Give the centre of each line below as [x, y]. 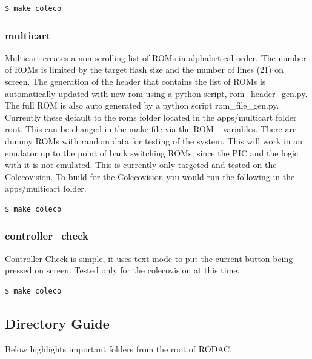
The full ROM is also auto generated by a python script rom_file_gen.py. [142, 105]
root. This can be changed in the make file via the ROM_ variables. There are [151, 129]
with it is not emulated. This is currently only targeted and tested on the [141, 165]
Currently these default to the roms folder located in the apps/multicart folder [151, 117]
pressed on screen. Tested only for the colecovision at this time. [122, 270]
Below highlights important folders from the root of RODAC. [119, 348]
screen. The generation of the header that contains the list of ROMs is [135, 81]
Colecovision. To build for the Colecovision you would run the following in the [150, 176]
